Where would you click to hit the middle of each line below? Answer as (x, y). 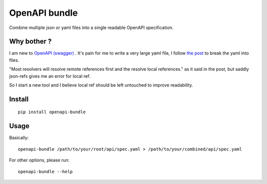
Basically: (19, 138)
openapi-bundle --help (45, 171)
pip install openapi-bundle (52, 112)
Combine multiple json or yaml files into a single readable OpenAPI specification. (91, 28)
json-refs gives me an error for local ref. (50, 76)
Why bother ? (30, 42)
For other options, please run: (39, 160)
